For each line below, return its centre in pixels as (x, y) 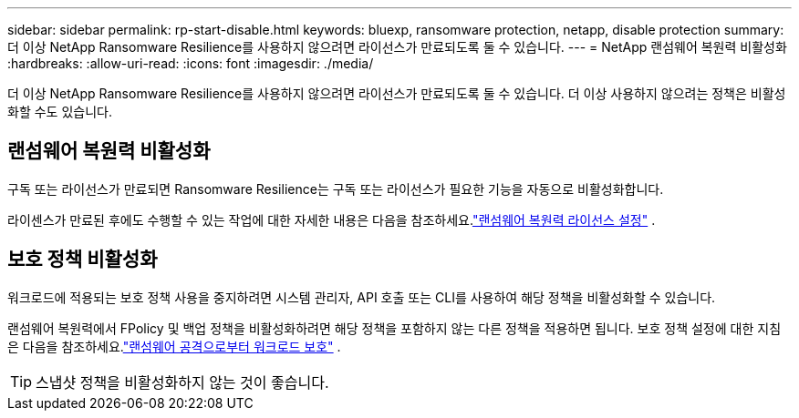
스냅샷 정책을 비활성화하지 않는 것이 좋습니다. (182, 382)
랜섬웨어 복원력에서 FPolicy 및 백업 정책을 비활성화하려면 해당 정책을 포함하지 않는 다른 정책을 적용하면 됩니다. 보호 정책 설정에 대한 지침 (394, 328)
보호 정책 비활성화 (83, 260)
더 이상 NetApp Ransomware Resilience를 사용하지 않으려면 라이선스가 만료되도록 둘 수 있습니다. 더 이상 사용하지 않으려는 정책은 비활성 (397, 93)
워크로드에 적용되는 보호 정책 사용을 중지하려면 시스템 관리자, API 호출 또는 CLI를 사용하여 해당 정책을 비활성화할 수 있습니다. (362, 297)
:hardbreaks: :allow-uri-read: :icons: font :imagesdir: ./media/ (191, 63)
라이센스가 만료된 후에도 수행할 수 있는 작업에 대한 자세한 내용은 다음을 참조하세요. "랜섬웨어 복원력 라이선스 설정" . (332, 219)
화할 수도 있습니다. (60, 112)
